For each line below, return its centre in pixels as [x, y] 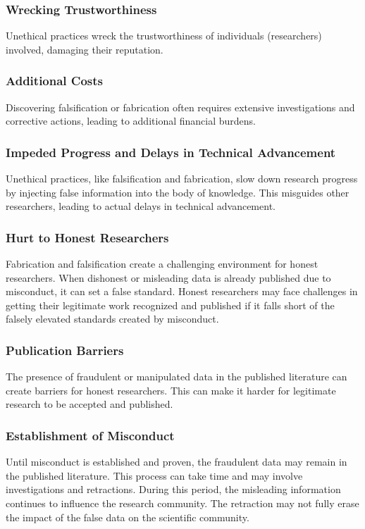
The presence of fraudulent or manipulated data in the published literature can [177, 376]
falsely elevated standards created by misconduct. [112, 319]
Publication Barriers [65, 350]
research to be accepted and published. [89, 404]
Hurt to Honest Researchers [87, 237]
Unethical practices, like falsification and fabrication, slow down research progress [182, 179]
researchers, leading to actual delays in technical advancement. [141, 206]
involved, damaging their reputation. [85, 49]
